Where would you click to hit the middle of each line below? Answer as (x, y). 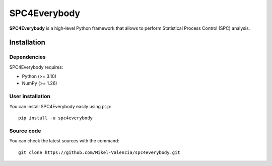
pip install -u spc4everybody (56, 118)
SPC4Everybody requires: (36, 67)
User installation (30, 97)
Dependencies (28, 57)
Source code (25, 131)
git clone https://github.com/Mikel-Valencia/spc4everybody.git (99, 152)
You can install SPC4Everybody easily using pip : (60, 106)
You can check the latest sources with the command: (64, 141)
